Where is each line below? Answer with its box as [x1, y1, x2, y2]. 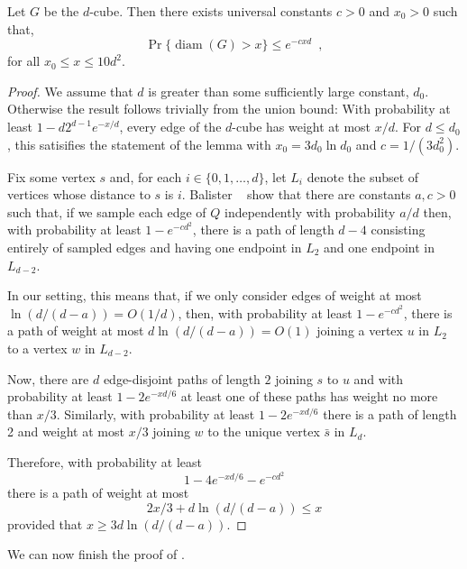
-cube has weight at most [232, 117, 371, 136]
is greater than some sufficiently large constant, [148, 81, 409, 100]
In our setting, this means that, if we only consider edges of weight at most [7, 286, 422, 305]
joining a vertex [316, 321, 403, 340]
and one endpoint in [324, 238, 435, 257]
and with [353, 369, 404, 388]
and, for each [109, 167, 182, 186]
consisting [371, 220, 426, 239]
